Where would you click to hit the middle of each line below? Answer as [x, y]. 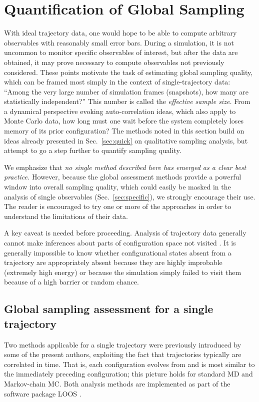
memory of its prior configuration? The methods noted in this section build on [124, 131]
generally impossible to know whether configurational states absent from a [118, 252]
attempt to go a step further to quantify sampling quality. [93, 150]
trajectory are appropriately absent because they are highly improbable [113, 262]
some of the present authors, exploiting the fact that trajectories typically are [123, 354]
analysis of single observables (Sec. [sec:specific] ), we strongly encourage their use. [130, 196]
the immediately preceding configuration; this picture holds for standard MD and [128, 374]
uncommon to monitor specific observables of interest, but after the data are [121, 52]
